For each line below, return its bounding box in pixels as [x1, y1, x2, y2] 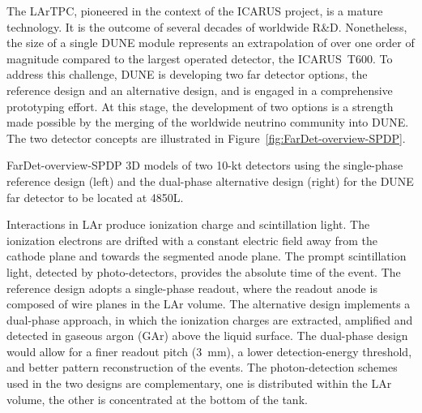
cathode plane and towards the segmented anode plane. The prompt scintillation [6, 247, 407, 265]
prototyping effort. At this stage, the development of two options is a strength [6, 97, 394, 114]
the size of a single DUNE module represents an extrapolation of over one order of [6, 34, 415, 51]
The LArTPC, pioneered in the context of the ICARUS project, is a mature [6, 2, 383, 19]
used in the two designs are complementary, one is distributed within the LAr [6, 375, 392, 392]
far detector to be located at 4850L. [6, 188, 184, 205]
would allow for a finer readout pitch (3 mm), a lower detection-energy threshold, [6, 342, 412, 359]
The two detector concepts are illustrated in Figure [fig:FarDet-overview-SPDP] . [6, 129, 406, 146]
